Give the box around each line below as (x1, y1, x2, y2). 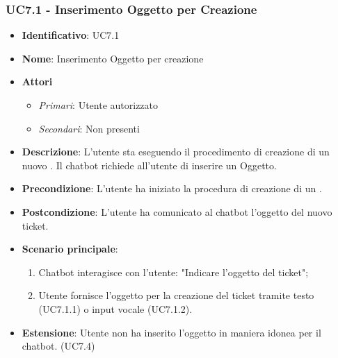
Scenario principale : (22, 241, 118, 256)
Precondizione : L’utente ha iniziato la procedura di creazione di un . (22, 181, 322, 196)
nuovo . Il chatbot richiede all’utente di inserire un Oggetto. (22, 157, 277, 172)
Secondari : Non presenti (38, 121, 140, 135)
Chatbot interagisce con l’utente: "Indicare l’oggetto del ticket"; (38, 264, 309, 279)
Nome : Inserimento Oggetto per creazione (22, 51, 204, 65)
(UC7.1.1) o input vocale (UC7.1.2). (38, 301, 193, 316)
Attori (22, 74, 53, 89)
